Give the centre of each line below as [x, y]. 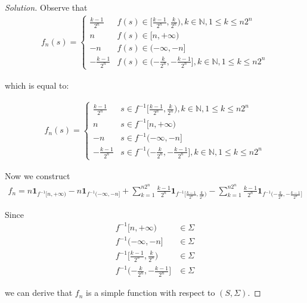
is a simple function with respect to [151, 293]
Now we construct [38, 176]
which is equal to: [37, 85]
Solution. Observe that [46, 7]
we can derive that [39, 293]
